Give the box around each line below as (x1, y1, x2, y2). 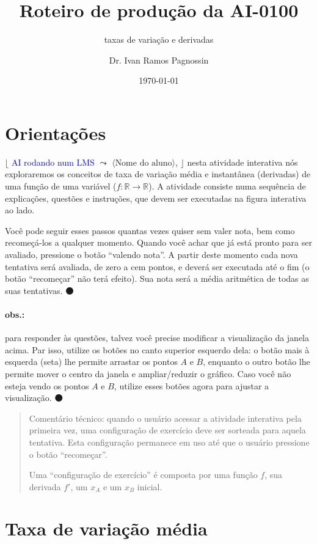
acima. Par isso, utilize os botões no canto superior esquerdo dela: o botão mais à (5, 343, 310, 356)
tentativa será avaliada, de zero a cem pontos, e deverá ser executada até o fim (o (5, 260, 310, 273)
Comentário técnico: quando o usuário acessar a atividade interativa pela (29, 411, 302, 424)
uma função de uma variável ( (5, 180, 117, 193)
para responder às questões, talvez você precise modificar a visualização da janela (5, 331, 310, 344)
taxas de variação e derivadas (104, 33, 214, 46)
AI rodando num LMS (11, 155, 95, 168)
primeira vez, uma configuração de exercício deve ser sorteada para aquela (29, 424, 306, 436)
